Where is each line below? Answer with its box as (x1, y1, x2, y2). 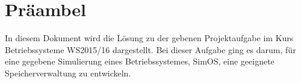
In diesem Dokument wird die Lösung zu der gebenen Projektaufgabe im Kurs (5, 32, 294, 44)
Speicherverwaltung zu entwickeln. (5, 66, 131, 79)
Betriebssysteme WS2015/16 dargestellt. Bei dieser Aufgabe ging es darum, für (5, 43, 296, 56)
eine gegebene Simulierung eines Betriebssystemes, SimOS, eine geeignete (5, 55, 275, 67)
